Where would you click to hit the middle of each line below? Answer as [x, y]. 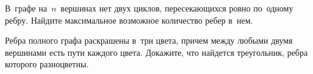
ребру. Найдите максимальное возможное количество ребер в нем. [129, 20]
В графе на [26, 8]
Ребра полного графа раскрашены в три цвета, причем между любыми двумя [149, 40]
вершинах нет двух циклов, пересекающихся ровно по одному [177, 8]
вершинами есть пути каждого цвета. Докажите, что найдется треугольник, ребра [156, 52]
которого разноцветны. [47, 64]
